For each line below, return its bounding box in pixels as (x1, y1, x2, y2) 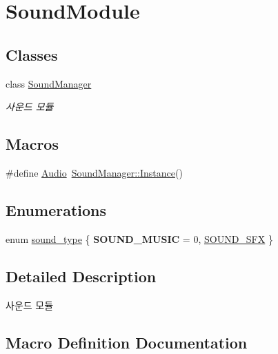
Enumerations (6, 199, 107, 220)
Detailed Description (6, 265, 157, 286)
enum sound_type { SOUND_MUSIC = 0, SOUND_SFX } (6, 231, 273, 246)
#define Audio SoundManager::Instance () (6, 165, 183, 179)
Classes (6, 43, 58, 65)
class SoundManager (6, 76, 92, 90)
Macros (6, 133, 59, 155)
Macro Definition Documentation (6, 331, 248, 353)
